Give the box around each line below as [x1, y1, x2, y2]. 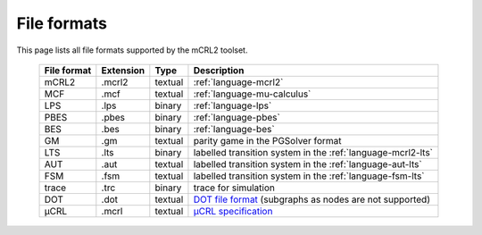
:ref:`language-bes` [193, 122, 276, 135]
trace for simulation [193, 181, 276, 194]
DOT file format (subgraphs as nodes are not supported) [193, 193, 430, 206]
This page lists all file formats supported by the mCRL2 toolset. [16, 45, 248, 55]
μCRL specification [193, 205, 273, 217]
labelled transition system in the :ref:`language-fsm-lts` [193, 170, 425, 182]
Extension [101, 63, 145, 76]
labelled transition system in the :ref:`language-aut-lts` [193, 157, 423, 170]
